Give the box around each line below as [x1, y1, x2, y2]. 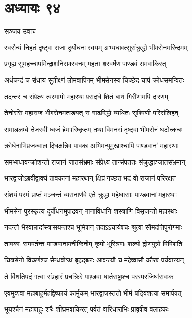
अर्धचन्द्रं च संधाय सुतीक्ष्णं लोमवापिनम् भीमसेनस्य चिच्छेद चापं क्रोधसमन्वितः [4, 75, 184, 85]
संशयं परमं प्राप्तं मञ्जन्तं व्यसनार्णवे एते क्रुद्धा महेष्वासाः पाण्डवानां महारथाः [4, 189, 177, 200]
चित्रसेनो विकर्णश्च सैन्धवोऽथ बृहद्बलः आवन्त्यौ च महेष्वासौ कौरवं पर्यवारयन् [4, 255, 184, 265]
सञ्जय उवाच [4, 26, 36, 36]
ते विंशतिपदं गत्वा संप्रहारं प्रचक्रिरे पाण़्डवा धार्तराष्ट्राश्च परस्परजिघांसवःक [4, 271, 174, 281]
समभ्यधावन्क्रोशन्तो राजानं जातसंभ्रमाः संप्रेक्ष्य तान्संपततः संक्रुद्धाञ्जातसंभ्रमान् [4, 156, 186, 167]
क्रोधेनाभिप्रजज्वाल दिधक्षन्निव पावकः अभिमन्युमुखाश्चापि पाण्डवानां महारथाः [4, 140, 179, 150]
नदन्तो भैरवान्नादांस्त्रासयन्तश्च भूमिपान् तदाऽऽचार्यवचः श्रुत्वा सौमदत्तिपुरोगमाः [4, 222, 182, 232]
